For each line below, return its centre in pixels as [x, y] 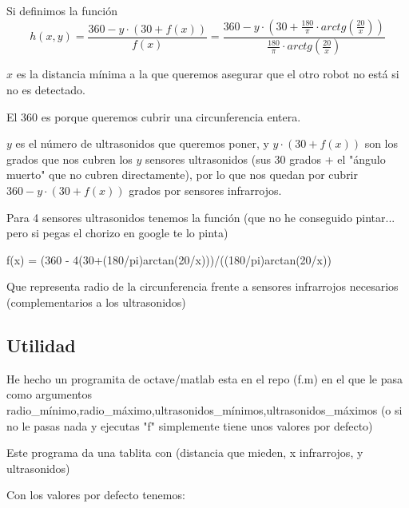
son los [381, 143]
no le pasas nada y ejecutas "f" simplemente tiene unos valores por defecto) [190, 425]
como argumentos [50, 394]
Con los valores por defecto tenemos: [96, 495]
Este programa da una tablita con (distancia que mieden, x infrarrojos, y [185, 452]
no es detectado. [46, 90]
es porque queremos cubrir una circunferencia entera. [171, 116]
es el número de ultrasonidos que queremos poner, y [142, 143]
